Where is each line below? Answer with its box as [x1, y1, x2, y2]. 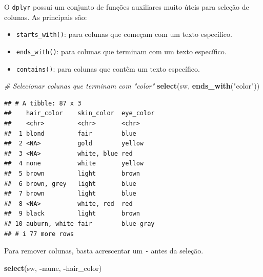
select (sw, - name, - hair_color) [4, 262, 102, 273]
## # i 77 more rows [4, 230, 74, 238]
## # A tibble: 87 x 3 [4, 99, 82, 107]
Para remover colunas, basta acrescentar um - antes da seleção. [4, 245, 204, 256]
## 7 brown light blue [4, 190, 136, 198]
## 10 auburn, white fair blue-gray [4, 220, 155, 227]
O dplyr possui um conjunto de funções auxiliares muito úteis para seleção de [4, 2, 249, 12]
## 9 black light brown [4, 210, 140, 218]
